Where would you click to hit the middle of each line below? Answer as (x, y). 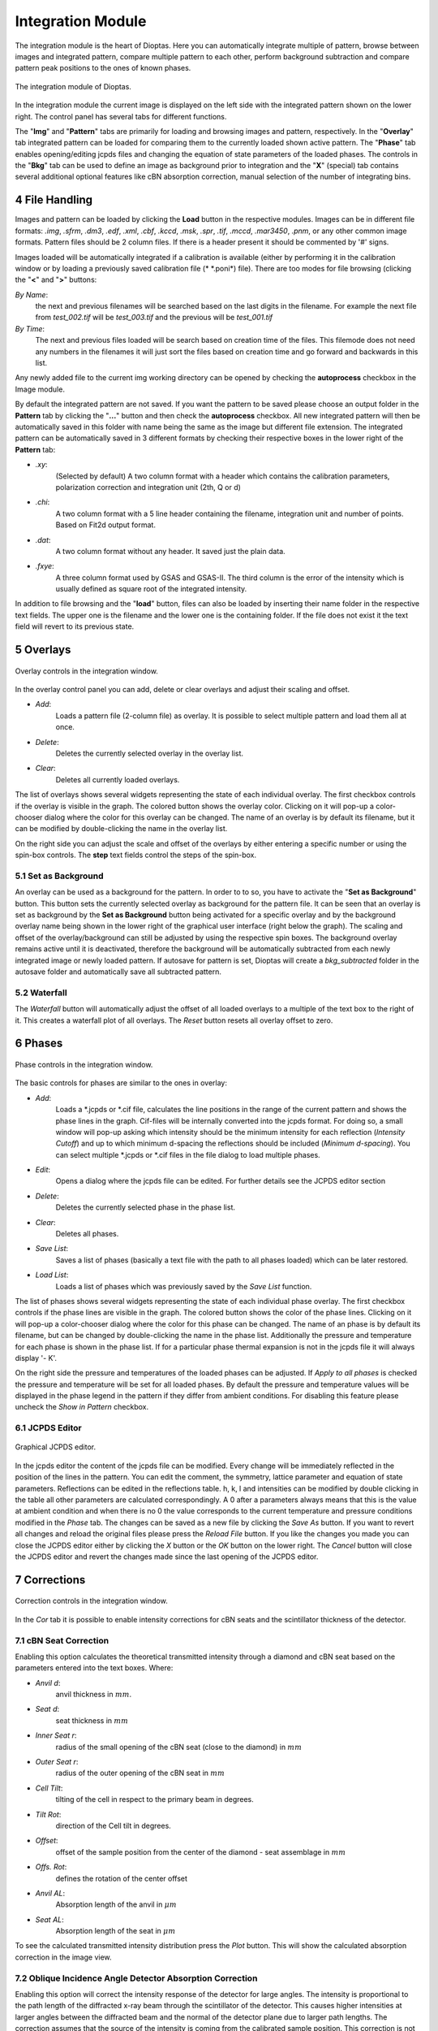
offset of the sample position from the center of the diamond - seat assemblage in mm (201, 1851)
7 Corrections (50, 1580)
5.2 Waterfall (41, 993)
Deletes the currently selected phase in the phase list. (145, 1207)
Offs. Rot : (51, 1867)
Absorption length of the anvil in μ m (116, 1904)
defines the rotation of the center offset (122, 1878)
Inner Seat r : (56, 1735)
